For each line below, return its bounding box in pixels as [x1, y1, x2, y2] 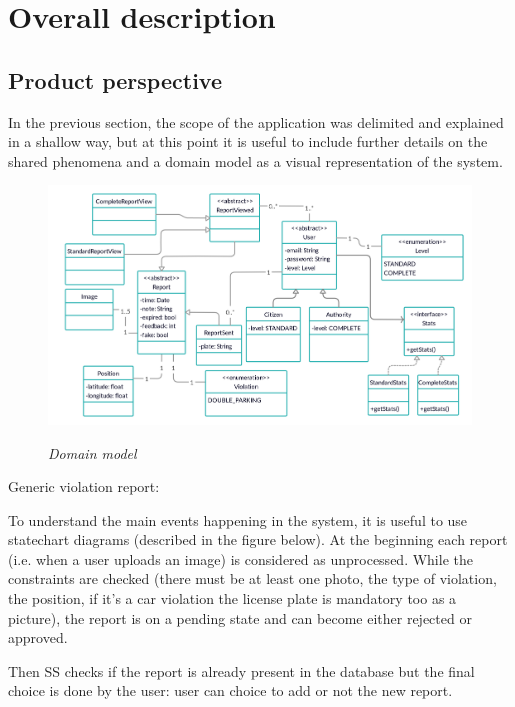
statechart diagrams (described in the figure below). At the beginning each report [8, 529, 508, 550]
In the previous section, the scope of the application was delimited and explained [8, 111, 504, 132]
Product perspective [8, 64, 222, 95]
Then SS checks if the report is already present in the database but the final [8, 660, 475, 681]
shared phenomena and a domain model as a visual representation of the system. [8, 150, 503, 171]
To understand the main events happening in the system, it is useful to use [8, 509, 468, 530]
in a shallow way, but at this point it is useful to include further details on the [8, 131, 488, 152]
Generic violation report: [8, 476, 160, 497]
